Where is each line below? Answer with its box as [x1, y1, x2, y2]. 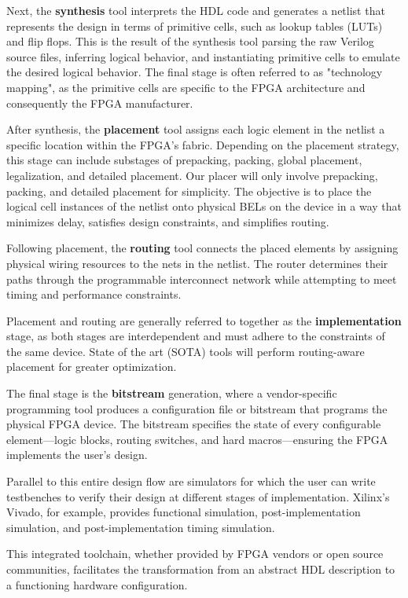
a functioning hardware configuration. [6, 576, 188, 592]
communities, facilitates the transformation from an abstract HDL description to [6, 561, 395, 577]
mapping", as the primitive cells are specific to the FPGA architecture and [6, 79, 366, 95]
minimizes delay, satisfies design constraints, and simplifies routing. [6, 213, 329, 229]
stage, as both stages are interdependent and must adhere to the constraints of [6, 328, 385, 344]
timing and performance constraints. [6, 286, 182, 303]
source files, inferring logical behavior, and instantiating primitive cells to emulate [6, 48, 400, 64]
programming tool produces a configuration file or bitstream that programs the [6, 400, 388, 416]
